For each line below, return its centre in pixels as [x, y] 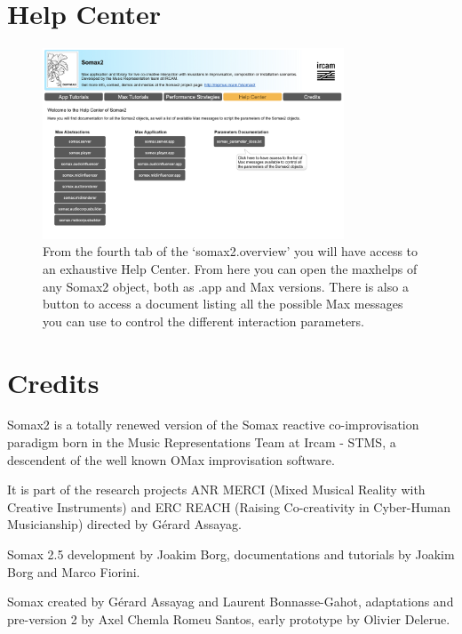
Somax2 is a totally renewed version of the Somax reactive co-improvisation [213, 425]
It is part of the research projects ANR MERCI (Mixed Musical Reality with [216, 490]
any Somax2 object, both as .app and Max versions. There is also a [226, 286]
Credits [53, 382]
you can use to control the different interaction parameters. [203, 321]
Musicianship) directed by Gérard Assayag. [124, 524]
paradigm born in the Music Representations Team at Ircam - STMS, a [202, 442]
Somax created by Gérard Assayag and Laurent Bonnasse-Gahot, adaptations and [231, 602]
